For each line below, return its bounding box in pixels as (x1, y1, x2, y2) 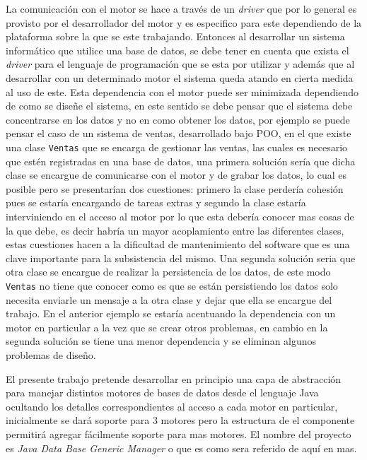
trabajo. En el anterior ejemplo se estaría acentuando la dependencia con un (6, 306, 336, 321)
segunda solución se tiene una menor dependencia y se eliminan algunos (6, 334, 317, 348)
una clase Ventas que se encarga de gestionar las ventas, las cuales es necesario (6, 139, 348, 154)
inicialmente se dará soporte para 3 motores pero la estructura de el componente (6, 413, 355, 427)
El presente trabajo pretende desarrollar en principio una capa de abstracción (6, 371, 342, 386)
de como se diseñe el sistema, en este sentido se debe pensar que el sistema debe (6, 98, 353, 113)
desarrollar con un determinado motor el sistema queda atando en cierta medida (6, 70, 354, 85)
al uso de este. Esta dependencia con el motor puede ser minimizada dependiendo (6, 84, 359, 99)
